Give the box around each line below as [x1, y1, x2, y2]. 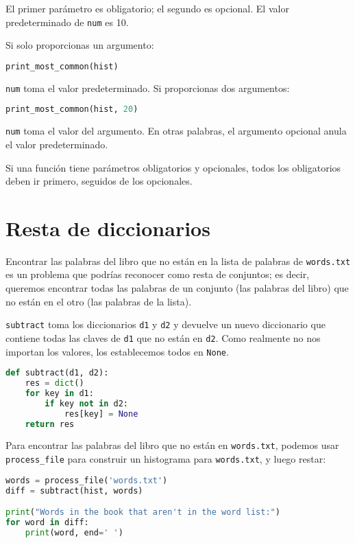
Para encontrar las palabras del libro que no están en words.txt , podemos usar [5, 438, 339, 452]
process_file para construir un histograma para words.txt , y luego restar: [5, 452, 326, 466]
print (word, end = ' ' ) [25, 527, 123, 538]
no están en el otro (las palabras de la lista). [5, 294, 192, 308]
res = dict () [25, 378, 84, 389]
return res [25, 419, 75, 429]
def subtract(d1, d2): [5, 368, 109, 378]
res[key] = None [64, 408, 138, 419]
